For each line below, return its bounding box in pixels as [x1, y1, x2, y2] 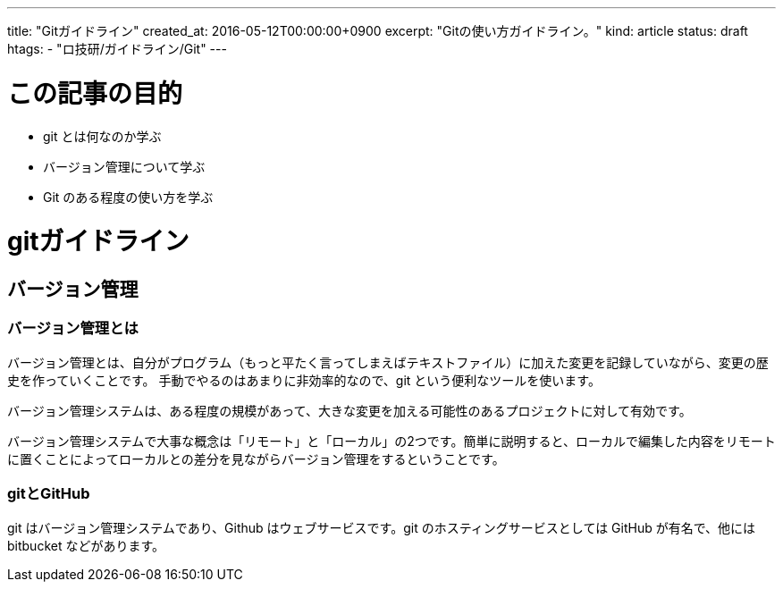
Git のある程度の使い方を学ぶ [43, 189, 214, 205]
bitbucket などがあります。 [7, 537, 165, 553]
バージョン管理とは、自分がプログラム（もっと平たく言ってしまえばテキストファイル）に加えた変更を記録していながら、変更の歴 [7, 354, 769, 370]
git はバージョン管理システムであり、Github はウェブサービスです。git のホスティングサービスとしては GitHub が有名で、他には [7, 519, 756, 535]
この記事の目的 [7, 78, 183, 109]
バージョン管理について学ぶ [43, 158, 206, 174]
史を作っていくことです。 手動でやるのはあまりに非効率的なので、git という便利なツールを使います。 [7, 372, 601, 388]
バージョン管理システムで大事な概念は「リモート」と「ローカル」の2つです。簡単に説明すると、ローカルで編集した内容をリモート [7, 433, 776, 449]
